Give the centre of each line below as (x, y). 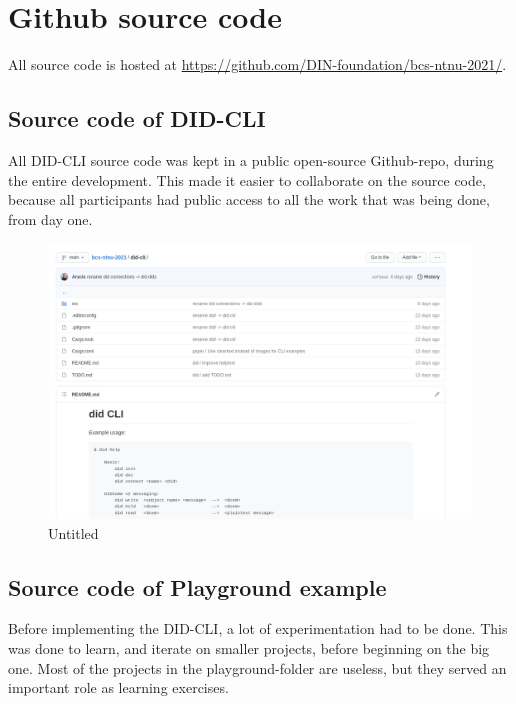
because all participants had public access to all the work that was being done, (249, 199)
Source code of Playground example (197, 586)
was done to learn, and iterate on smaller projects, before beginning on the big (249, 648)
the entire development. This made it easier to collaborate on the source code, (247, 179)
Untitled (73, 532)
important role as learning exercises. (118, 687)
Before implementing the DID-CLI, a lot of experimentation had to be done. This (258, 628)
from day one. (50, 218)
